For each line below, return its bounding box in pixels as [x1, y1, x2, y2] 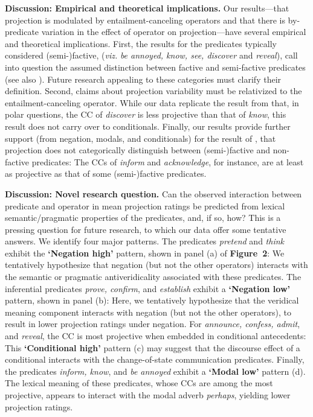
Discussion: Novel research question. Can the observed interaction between [5, 187, 302, 200]
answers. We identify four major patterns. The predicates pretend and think [5, 235, 285, 247]
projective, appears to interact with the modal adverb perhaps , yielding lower [5, 389, 291, 401]
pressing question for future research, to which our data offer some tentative [5, 223, 286, 235]
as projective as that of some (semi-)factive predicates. [5, 167, 207, 180]
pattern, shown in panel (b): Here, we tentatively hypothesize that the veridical [5, 294, 299, 307]
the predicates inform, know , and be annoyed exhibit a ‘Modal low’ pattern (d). [5, 364, 306, 377]
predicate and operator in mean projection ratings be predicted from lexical [5, 199, 285, 212]
